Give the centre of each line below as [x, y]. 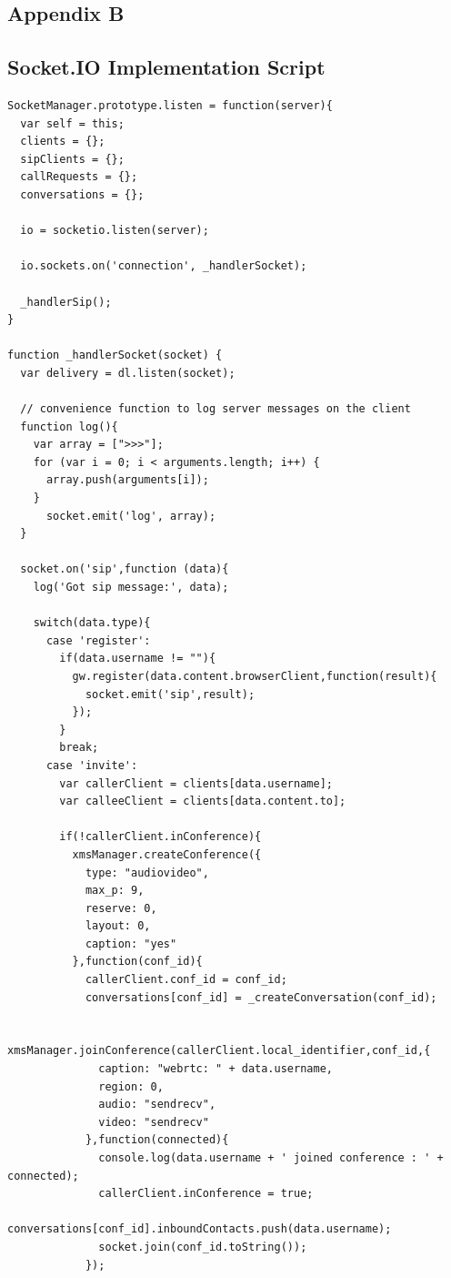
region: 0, [131, 1086]
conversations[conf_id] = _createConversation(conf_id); [261, 997]
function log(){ [69, 426]
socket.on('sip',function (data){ [125, 569]
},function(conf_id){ [137, 962]
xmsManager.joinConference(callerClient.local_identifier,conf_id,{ [219, 1051]
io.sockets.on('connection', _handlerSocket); [164, 266]
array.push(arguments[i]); [127, 480]
